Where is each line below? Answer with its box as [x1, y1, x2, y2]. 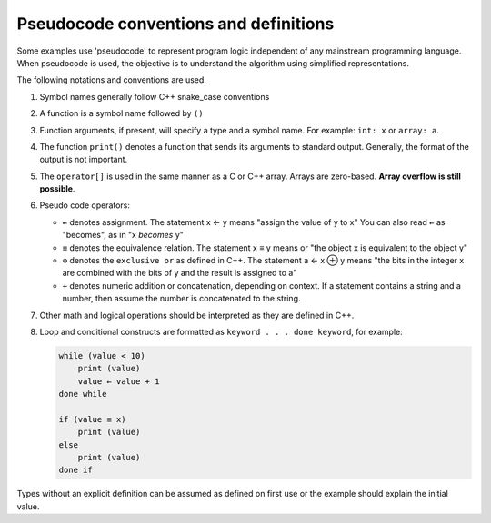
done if [58, 465, 93, 476]
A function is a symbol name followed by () [39, 108, 204, 119]
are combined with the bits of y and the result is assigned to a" [62, 268, 297, 279]
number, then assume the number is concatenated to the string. [62, 293, 301, 304]
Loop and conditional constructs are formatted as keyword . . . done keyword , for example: [39, 326, 404, 337]
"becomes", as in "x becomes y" [62, 230, 184, 241]
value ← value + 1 [77, 376, 160, 386]
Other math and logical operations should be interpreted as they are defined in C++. [39, 310, 355, 321]
